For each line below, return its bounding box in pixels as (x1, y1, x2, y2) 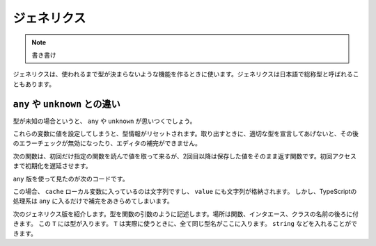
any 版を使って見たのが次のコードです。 (13, 174, 129, 183)
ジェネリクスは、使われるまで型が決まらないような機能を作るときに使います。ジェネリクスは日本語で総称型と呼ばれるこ (13, 70, 359, 79)
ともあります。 (13, 80, 56, 88)
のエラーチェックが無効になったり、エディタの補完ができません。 (13, 139, 202, 147)
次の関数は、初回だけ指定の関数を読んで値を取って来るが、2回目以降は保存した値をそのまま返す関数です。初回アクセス (13, 151, 357, 160)
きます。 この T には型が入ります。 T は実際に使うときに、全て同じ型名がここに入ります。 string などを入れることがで (13, 220, 358, 228)
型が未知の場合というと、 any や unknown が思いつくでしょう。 (13, 117, 196, 125)
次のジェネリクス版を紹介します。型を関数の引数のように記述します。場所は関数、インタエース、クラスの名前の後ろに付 (13, 209, 359, 218)
